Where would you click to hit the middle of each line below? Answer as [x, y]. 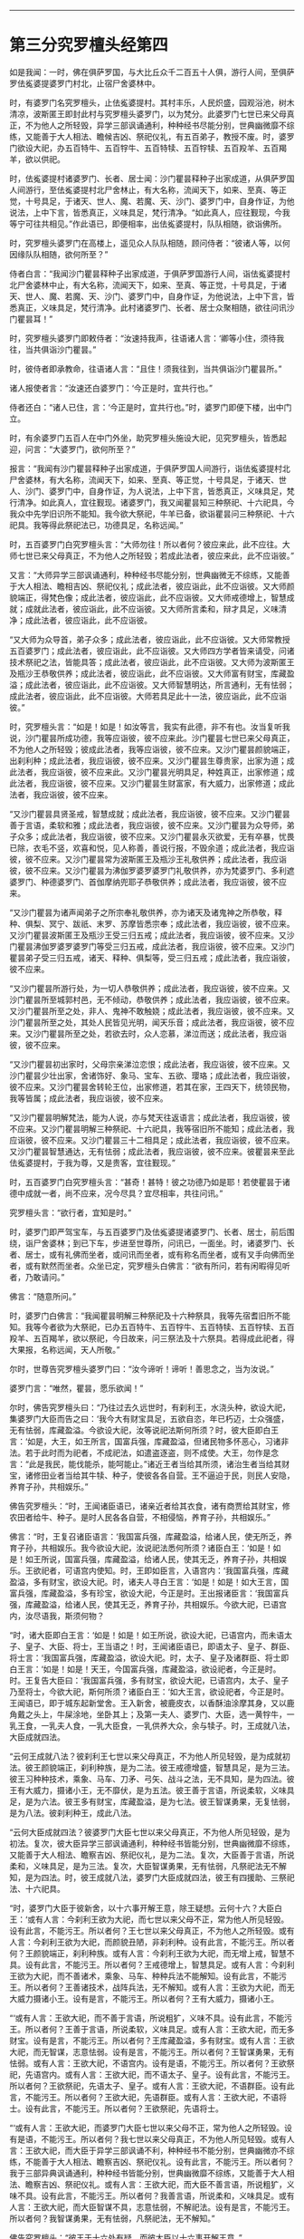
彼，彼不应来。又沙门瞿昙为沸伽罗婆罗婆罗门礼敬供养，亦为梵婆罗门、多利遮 [152, 870]
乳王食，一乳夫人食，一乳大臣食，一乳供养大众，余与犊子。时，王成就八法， [152, 1725]
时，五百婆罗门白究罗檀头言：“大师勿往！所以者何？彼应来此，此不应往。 [146, 544]
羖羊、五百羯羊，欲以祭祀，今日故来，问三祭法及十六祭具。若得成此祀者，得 [152, 1338]
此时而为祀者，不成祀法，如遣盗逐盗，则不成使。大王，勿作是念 [159, 1452]
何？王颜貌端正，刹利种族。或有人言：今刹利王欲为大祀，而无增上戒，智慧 [148, 1953]
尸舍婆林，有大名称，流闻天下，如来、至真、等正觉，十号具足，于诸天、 [144, 479]
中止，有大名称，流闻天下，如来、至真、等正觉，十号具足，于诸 [167, 285]
